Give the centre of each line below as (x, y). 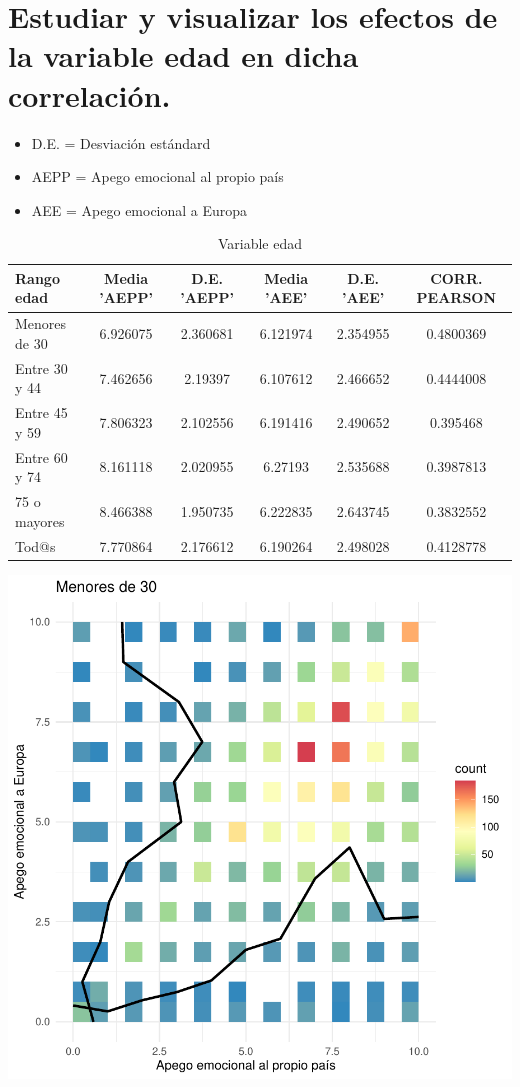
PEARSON (456, 297)
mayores (40, 520)
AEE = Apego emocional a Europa (139, 209)
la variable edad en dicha (183, 55)
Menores (41, 323)
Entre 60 (41, 456)
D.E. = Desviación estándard (121, 142)
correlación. (89, 94)
